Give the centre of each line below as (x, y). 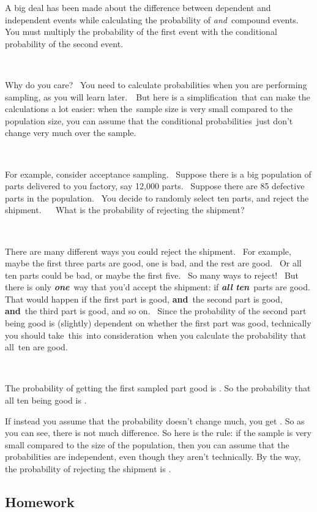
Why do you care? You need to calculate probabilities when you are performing (156, 84)
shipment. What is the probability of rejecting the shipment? (125, 210)
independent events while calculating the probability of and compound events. (152, 19)
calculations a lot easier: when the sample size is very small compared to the (149, 109)
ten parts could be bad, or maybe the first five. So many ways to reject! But (152, 275)
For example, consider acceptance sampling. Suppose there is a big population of (158, 174)
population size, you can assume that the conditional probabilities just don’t (149, 120)
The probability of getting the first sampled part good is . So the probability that (158, 388)
